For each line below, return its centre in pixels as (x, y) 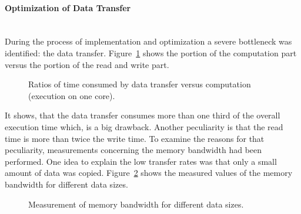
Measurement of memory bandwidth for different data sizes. (136, 204)
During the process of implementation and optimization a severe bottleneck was (148, 41)
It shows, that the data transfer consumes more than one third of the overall (143, 115)
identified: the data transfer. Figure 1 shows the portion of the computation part (151, 52)
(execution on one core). (72, 95)
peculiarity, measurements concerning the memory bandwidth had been (133, 150)
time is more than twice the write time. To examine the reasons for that (135, 138)
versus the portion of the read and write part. (87, 64)
